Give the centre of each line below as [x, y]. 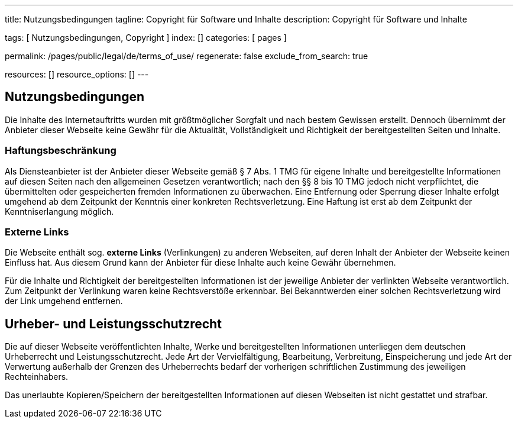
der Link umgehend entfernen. [64, 301]
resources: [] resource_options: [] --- [77, 74]
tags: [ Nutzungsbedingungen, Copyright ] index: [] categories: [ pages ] [146, 38]
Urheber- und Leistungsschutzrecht [113, 324]
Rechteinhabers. [37, 377]
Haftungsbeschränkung [61, 151]
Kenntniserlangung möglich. [59, 211]
